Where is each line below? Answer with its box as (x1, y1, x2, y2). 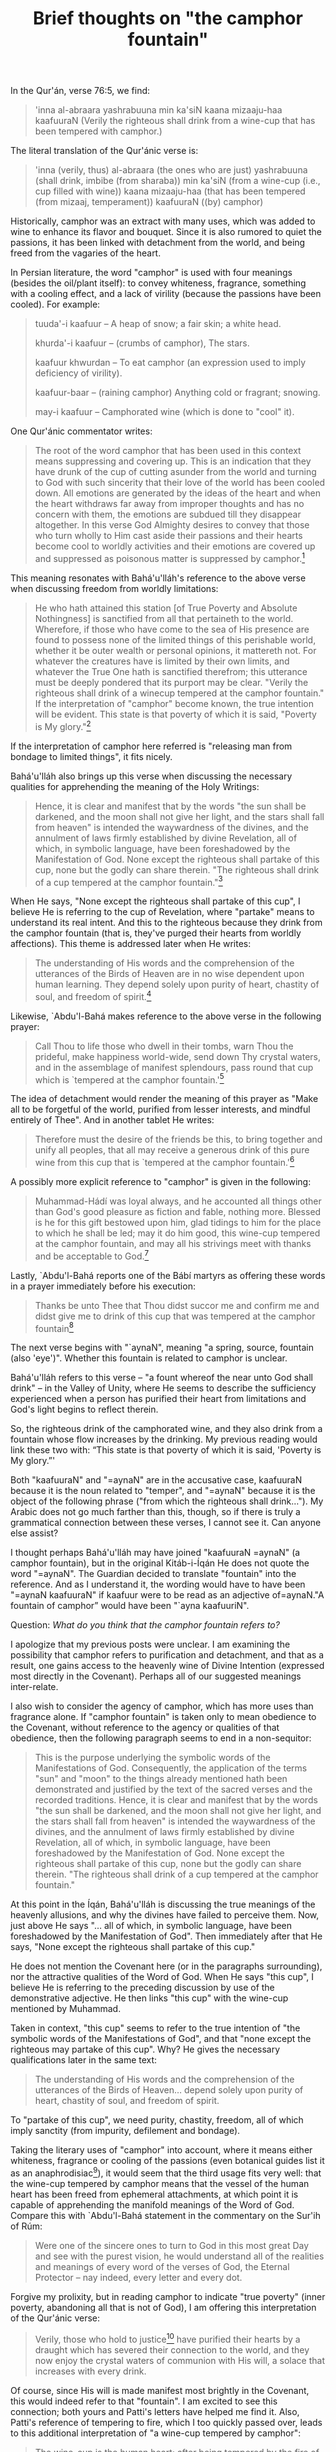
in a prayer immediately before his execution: (10, 1280, 196, 1292)
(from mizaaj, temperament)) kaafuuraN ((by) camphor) (34, 196, 264, 208)
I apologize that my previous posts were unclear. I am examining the (10, 1638, 291, 1651)
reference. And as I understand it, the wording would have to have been (10, 1578, 306, 1591)
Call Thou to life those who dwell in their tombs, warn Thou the (34, 1040, 294, 1052)
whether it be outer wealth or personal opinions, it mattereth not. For (34, 644, 317, 656)
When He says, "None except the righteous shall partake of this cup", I (10, 895, 301, 907)
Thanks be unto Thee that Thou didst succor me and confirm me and (34, 1299, 320, 1311)
